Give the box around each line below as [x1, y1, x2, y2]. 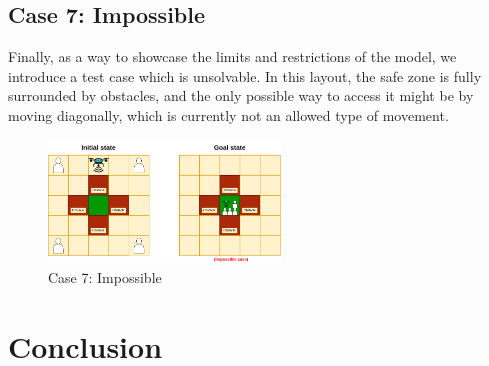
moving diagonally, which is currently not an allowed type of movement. [8, 104, 449, 125]
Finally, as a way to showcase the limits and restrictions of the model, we [8, 46, 457, 67]
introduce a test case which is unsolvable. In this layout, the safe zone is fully [8, 65, 482, 86]
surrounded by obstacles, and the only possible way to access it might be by [8, 85, 474, 106]
